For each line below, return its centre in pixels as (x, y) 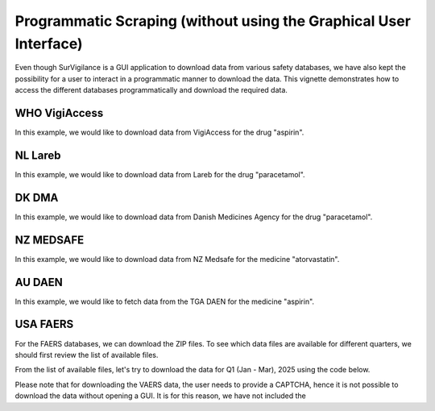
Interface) (49, 44)
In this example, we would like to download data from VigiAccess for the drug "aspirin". (159, 132)
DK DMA (37, 197)
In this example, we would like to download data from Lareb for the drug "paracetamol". (160, 174)
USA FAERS (44, 324)
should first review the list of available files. (87, 355)
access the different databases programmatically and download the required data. (151, 90)
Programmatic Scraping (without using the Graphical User (213, 21)
